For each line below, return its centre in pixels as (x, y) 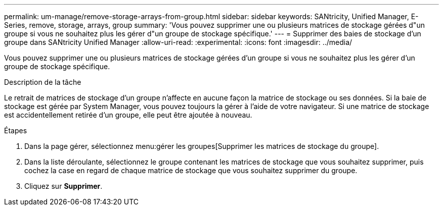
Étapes (16, 130)
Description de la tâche (43, 82)
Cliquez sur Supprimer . (63, 186)
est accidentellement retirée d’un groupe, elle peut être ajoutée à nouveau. (128, 115)
